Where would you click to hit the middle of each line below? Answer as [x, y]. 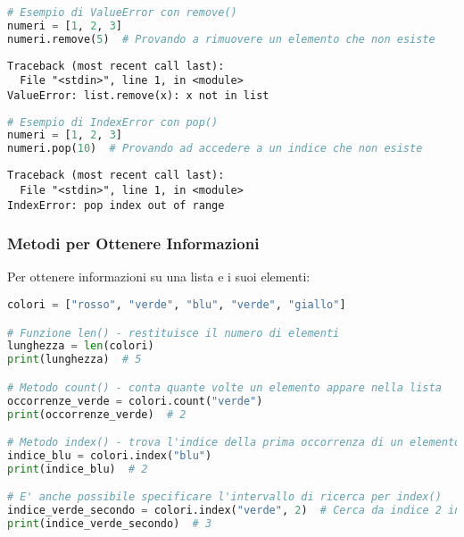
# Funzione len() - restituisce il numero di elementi [174, 333]
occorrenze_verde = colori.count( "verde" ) [135, 401]
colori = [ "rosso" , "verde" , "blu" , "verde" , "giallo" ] [177, 305]
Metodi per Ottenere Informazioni [133, 243]
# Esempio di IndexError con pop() [113, 122]
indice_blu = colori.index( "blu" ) [110, 455]
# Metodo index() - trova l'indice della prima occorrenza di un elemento [234, 443]
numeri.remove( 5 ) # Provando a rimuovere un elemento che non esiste [221, 39]
